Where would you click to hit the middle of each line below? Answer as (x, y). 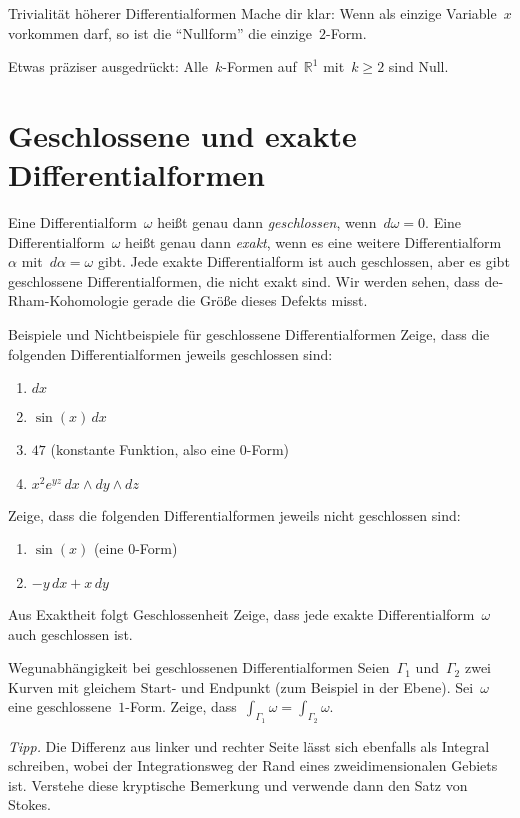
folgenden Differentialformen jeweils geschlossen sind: (170, 353)
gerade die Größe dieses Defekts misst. (250, 300)
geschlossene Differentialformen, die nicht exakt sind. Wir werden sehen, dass (244, 280)
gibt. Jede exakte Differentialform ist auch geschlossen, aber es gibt (303, 261)
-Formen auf (259, 66)
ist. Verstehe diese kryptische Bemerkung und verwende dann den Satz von (238, 784)
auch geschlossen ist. (70, 633)
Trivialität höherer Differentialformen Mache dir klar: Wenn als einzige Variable (252, 13)
